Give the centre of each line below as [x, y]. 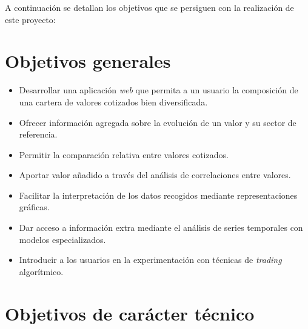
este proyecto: [30, 19]
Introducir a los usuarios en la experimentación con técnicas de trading [150, 260]
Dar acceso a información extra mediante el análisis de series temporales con [161, 228]
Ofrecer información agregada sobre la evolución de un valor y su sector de [158, 122]
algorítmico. [41, 271]
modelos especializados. [62, 239]
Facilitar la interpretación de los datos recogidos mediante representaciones [158, 195]
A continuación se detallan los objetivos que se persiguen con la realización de [149, 7]
